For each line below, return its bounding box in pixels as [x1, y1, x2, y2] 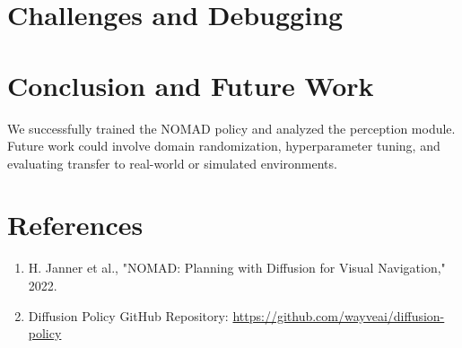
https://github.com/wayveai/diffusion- [232, 306, 445, 325]
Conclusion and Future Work [7, 66, 374, 103]
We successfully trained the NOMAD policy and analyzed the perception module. [7, 118, 456, 137]
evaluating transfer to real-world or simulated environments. [7, 153, 337, 172]
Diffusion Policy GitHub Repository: [28, 306, 229, 325]
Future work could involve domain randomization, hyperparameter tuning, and [7, 136, 440, 155]
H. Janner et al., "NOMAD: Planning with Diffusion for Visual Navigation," [28, 258, 446, 277]
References [7, 206, 144, 243]
